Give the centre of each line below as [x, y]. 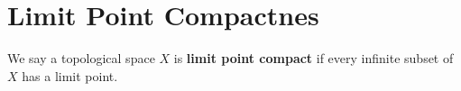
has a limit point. [70, 75]
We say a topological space [81, 58]
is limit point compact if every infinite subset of [313, 58]
